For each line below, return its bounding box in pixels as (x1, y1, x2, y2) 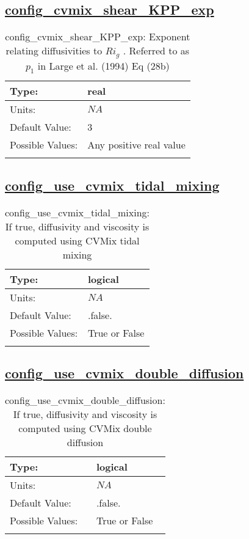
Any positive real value (87, 137, 186, 152)
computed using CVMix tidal (15, 233, 140, 248)
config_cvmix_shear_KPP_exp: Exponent (5, 29, 190, 44)
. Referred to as (123, 43, 190, 58)
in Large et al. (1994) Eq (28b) (37, 59, 170, 73)
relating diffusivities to (5, 43, 103, 58)
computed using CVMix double (18, 420, 152, 435)
